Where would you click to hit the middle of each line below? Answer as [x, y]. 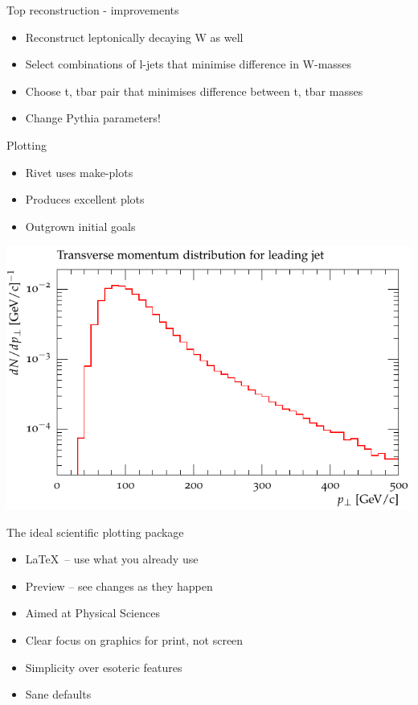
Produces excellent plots [85, 199]
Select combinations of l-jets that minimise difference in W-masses [189, 64]
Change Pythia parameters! [93, 118]
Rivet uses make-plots [79, 172]
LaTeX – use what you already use [112, 559]
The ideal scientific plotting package [95, 532]
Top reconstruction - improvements [93, 10]
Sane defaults [58, 694]
